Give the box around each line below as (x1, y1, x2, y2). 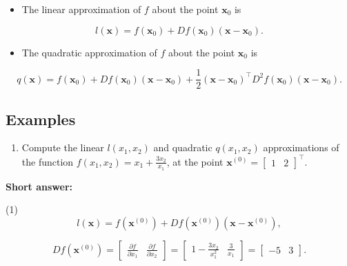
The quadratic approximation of (21, 45, 157, 59)
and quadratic (153, 140, 212, 155)
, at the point (166, 154, 224, 168)
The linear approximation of (21, 2, 141, 16)
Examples (6, 108, 76, 129)
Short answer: (6, 179, 72, 193)
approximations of (263, 140, 339, 155)
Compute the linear (21, 140, 104, 155)
